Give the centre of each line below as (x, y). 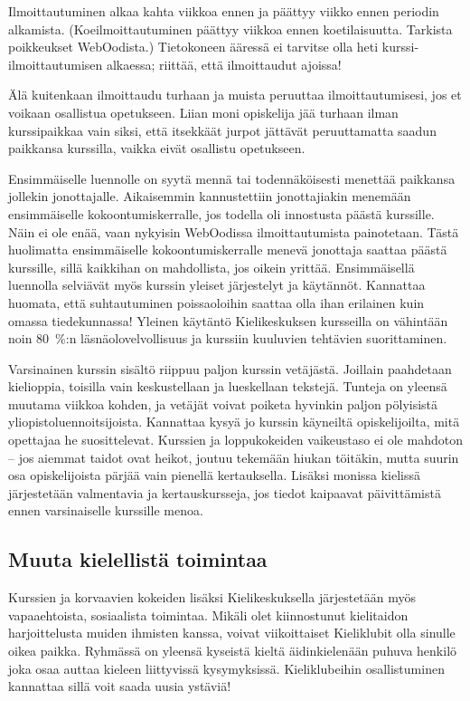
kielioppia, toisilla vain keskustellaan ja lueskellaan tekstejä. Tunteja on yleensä (228, 386)
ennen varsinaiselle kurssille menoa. (106, 510)
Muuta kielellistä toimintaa (138, 559)
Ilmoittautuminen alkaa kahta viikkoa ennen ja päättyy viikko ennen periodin (224, 11)
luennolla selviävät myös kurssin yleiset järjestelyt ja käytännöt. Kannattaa (217, 285)
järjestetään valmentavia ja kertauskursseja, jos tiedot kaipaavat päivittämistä (225, 492)
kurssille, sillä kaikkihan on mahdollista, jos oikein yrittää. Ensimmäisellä (211, 267)
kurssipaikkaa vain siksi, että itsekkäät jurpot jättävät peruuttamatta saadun (222, 130)
